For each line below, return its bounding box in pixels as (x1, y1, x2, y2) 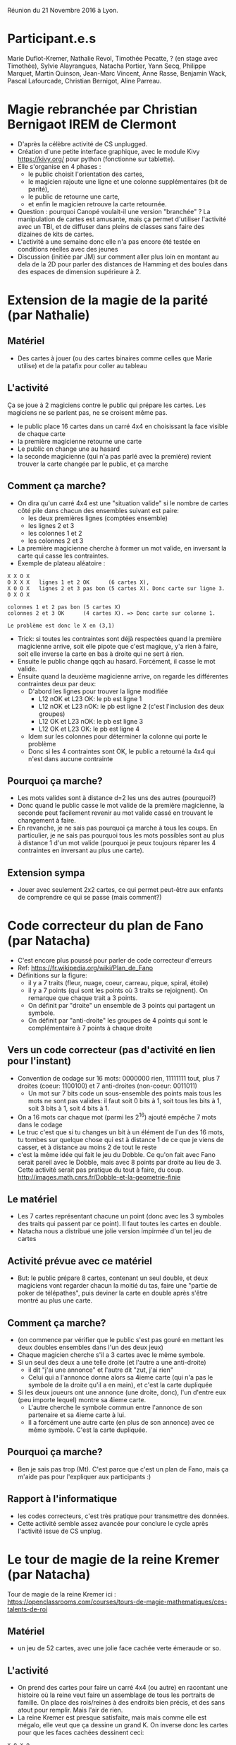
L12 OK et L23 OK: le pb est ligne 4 (38, 724, 140, 733)
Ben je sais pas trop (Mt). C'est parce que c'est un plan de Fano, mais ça (17, 1464, 229, 1473)
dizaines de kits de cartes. (17, 230, 94, 238)
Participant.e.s (7, 31, 97, 47)
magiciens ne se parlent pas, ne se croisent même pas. (7, 408, 168, 416)
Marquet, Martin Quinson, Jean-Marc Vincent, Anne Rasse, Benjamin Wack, (7, 69, 227, 77)
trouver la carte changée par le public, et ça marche (17, 459, 169, 468)
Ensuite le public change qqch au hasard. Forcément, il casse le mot (17, 657, 216, 665)
